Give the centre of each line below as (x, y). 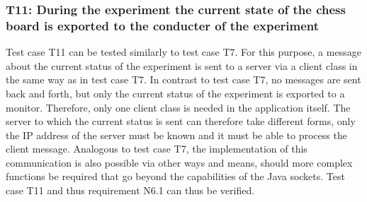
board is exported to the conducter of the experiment (163, 25)
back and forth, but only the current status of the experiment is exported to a (175, 93)
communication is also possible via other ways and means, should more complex (179, 162)
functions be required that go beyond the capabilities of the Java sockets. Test (175, 176)
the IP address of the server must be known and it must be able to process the (176, 135)
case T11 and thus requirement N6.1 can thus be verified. (130, 190)
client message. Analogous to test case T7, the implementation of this (157, 149)
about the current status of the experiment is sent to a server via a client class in (182, 65)
